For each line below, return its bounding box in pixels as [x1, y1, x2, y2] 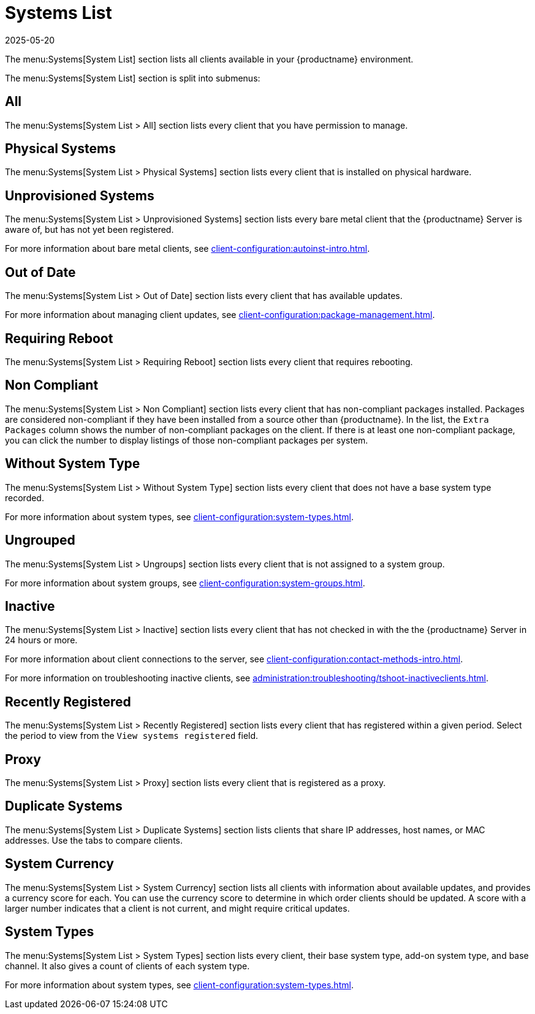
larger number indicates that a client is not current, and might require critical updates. [5, 902, 350, 914]
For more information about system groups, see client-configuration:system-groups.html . [5, 577, 365, 588]
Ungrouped [5, 532, 75, 548]
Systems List [5, 2, 112, 23]
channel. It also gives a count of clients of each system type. [5, 960, 250, 971]
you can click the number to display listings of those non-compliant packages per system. [5, 434, 368, 445]
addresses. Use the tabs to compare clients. [5, 834, 183, 846]
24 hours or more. [5, 635, 78, 646]
